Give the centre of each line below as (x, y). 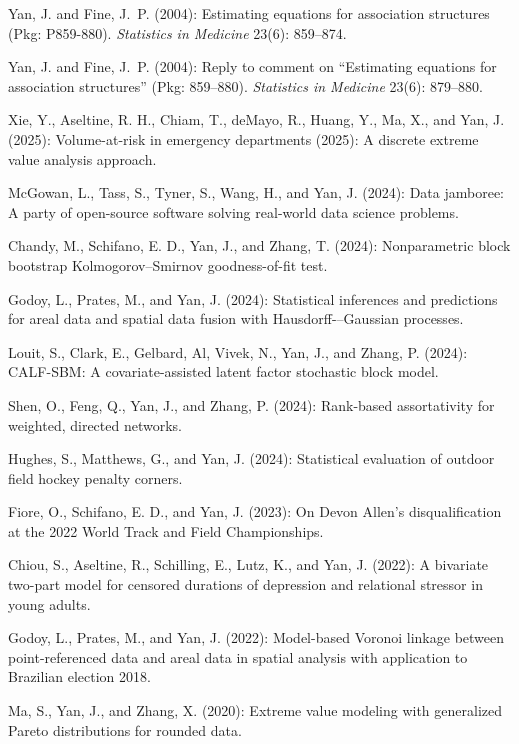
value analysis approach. (82, 158)
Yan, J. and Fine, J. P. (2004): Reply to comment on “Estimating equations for (252, 66)
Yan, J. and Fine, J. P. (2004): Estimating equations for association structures (249, 13)
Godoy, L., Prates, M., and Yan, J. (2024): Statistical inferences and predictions (253, 298)
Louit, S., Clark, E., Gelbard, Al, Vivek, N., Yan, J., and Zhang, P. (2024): (238, 351)
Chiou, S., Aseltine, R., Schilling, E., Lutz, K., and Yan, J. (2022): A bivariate (248, 564)
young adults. (49, 603)
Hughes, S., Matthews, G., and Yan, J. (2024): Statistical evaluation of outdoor (251, 458)
